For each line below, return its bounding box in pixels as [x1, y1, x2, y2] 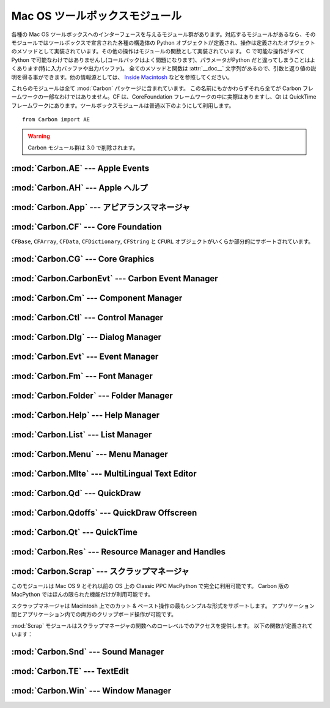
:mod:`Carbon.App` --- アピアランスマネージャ [11, 202, 191, 213]
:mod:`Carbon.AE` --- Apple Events [11, 163, 150, 173]
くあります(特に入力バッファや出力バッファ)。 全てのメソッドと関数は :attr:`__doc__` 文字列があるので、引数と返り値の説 [11, 65, 317, 72]
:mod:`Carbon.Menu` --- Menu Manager [11, 449, 168, 459]
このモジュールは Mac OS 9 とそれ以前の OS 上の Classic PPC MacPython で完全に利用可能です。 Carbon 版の [11, 582, 290, 589]
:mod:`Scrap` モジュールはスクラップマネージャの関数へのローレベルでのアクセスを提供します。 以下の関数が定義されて [11, 622, 313, 629]
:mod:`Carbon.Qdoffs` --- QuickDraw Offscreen [11, 507, 197, 518]
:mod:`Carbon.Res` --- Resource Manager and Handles [11, 546, 226, 557]
